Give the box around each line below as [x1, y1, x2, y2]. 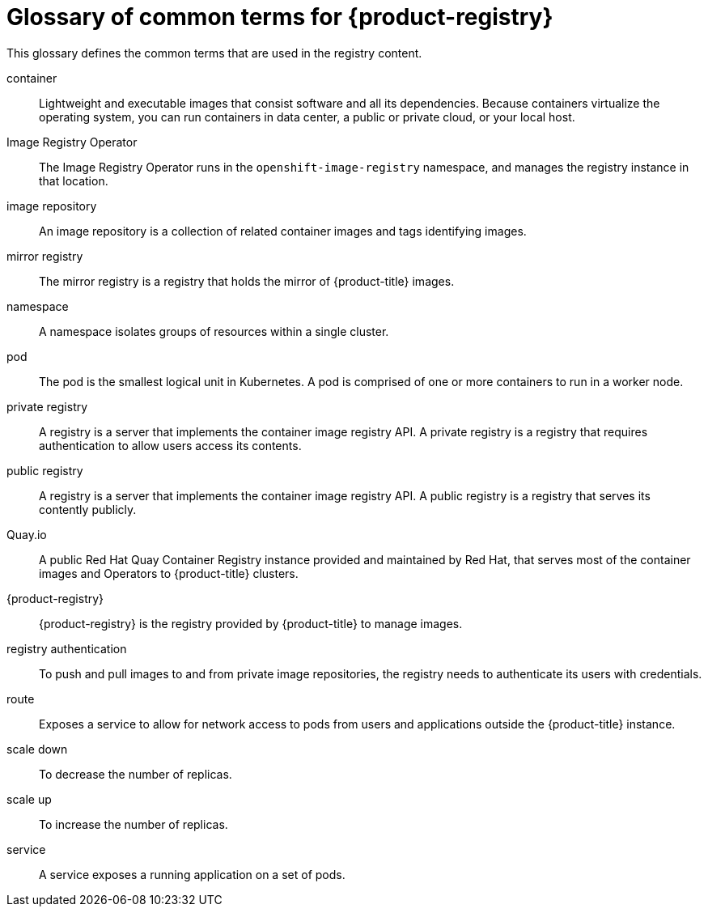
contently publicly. [39, 502, 137, 516]
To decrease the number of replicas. [39, 766, 232, 781]
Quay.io [6, 527, 47, 541]
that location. [39, 173, 108, 188]
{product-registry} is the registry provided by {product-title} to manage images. [39, 616, 463, 631]
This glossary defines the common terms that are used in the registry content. [6, 45, 422, 60]
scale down [6, 741, 68, 756]
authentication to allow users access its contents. [39, 438, 302, 452]
